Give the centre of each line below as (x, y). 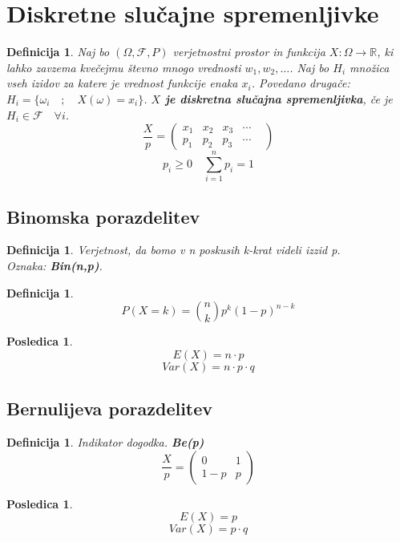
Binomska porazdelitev (103, 216)
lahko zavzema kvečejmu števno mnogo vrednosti (124, 67)
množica (370, 67)
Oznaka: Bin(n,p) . (55, 266)
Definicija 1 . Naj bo (58, 52)
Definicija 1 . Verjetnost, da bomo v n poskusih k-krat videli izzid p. (174, 250)
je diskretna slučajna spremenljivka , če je (279, 98)
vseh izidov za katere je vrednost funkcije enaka (122, 83)
